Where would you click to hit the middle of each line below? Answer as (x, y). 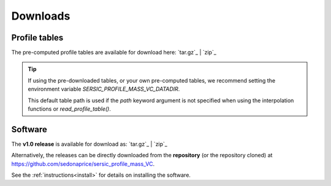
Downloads (41, 16)
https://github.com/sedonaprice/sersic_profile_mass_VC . (83, 164)
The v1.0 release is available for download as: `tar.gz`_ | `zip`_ (89, 144)
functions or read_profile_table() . (70, 109)
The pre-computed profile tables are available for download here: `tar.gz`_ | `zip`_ (114, 53)
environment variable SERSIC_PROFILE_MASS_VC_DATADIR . (104, 89)
